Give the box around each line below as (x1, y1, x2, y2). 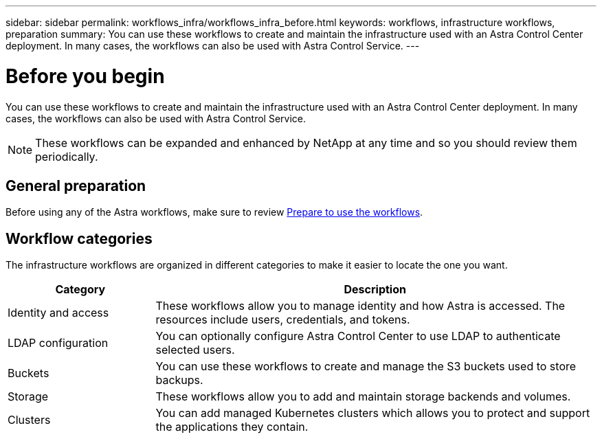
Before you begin (5, 64, 165, 88)
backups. (155, 373, 203, 387)
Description (344, 282, 406, 297)
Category (55, 282, 106, 297)
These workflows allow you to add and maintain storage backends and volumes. (155, 390, 571, 404)
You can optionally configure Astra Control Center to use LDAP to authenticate (155, 329, 561, 344)
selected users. (155, 343, 235, 357)
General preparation (5, 177, 146, 194)
